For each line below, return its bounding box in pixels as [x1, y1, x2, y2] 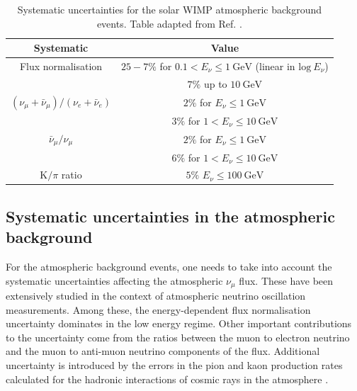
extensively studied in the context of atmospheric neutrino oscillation [6, 288, 306, 303]
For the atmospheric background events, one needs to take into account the [6, 259, 332, 274]
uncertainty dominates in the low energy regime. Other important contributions [6, 316, 352, 331]
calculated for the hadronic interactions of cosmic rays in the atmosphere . [6, 371, 329, 386]
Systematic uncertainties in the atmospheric [6, 205, 335, 227]
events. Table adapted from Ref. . [96, 16, 242, 30]
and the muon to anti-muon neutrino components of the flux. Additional [6, 344, 320, 358]
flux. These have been [239, 273, 334, 288]
